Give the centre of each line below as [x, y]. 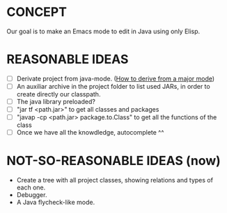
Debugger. [32, 195]
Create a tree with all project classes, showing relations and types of [115, 180]
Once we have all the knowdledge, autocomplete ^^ [90, 133]
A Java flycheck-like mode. [56, 203]
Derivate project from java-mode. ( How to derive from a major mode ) [116, 78]
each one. [31, 187]
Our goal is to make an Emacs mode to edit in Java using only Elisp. [103, 31]
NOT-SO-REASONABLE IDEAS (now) [113, 161]
